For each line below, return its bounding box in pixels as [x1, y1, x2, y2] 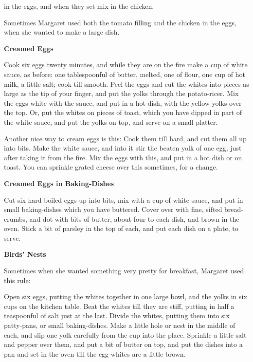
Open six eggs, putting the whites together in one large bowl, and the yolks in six [4, 291, 247, 302]
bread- [224, 204, 244, 214]
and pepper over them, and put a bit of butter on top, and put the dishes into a [4, 339, 243, 349]
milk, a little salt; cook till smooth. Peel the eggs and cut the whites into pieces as [4, 78, 249, 89]
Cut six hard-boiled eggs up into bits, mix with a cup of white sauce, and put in [4, 194, 243, 205]
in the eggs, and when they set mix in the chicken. [4, 1, 154, 11]
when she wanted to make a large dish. [4, 27, 120, 37]
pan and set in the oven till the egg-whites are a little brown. [4, 348, 186, 359]
